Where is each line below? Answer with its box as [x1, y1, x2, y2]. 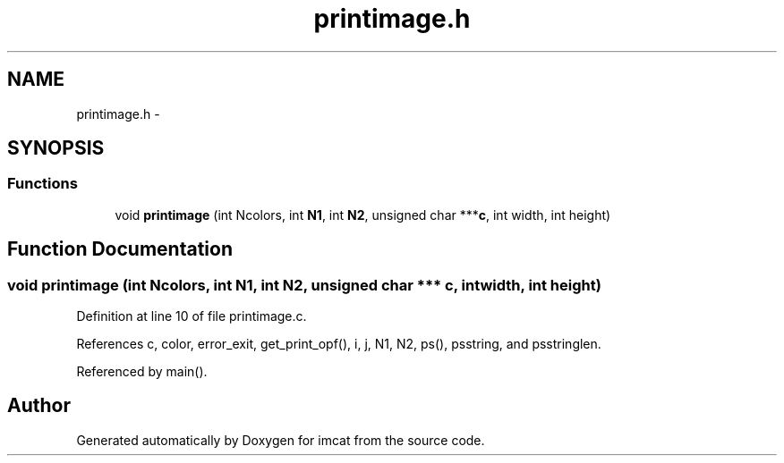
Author [7, 394, 71, 417]
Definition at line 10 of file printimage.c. [76, 308, 307, 324]
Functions [7, 174, 78, 193]
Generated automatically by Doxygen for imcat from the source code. [76, 432, 485, 448]
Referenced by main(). [76, 364, 208, 380]
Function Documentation [7, 238, 233, 261]
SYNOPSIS [7, 137, 105, 160]
